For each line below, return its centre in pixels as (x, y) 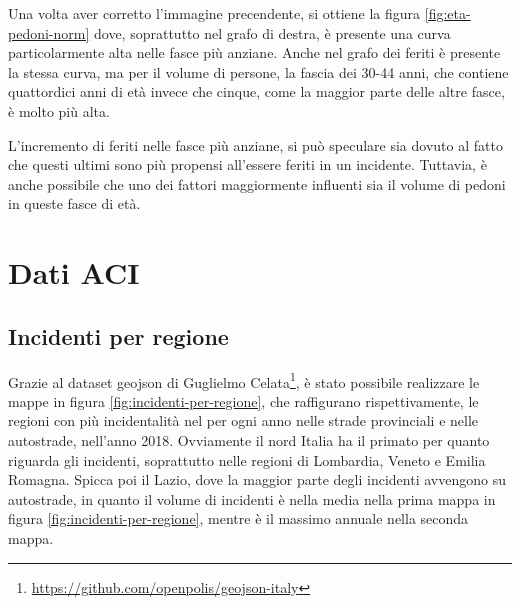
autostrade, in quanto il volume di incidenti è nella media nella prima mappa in (252, 498)
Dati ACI (74, 272)
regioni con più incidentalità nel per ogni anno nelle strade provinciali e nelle (243, 420)
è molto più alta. (59, 110)
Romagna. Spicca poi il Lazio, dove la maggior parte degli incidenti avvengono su (257, 479)
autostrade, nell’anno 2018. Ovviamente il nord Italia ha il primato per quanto (249, 439)
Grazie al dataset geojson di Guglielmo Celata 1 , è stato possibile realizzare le (244, 380)
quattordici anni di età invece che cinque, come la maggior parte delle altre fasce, (256, 91)
